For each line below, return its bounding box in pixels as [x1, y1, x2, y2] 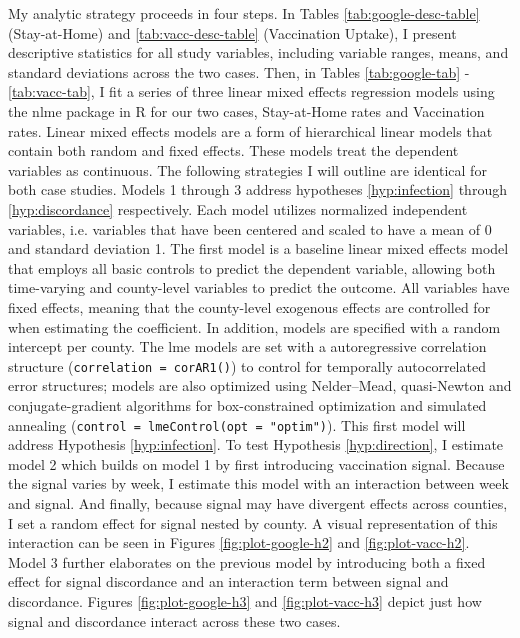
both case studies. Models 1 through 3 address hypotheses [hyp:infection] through [8, 179, 507, 200]
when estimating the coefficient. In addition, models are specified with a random [8, 316, 501, 337]
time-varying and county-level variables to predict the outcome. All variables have [8, 277, 510, 298]
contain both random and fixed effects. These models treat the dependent [8, 140, 459, 161]
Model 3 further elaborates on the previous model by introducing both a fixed [8, 551, 486, 572]
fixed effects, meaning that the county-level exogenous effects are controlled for [8, 296, 491, 317]
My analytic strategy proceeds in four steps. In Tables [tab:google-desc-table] [8, 3, 480, 23]
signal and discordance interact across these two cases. [8, 610, 341, 631]
